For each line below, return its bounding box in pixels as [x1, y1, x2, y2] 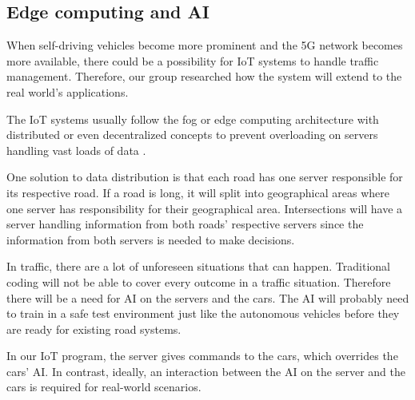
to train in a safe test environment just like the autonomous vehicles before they [6, 305, 400, 322]
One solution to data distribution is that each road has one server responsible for [6, 168, 403, 185]
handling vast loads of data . [6, 141, 146, 158]
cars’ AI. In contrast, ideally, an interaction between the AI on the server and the [6, 362, 405, 379]
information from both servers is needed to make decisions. [6, 231, 295, 248]
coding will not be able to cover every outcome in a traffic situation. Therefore [6, 273, 391, 290]
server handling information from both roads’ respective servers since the [6, 216, 364, 232]
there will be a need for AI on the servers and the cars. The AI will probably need [6, 289, 409, 306]
